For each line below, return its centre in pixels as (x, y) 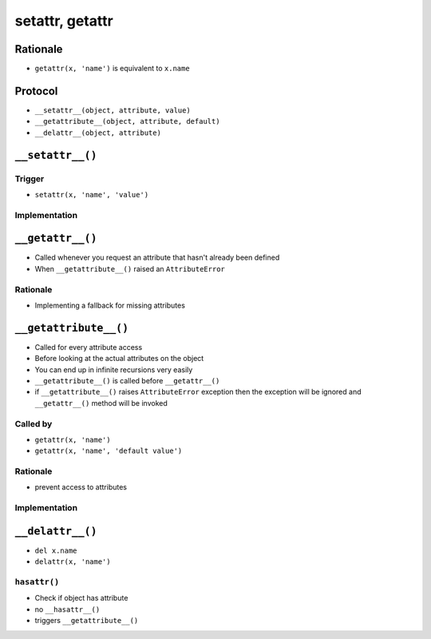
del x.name (56, 550)
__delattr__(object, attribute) (98, 133)
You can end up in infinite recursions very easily (114, 369)
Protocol (36, 91)
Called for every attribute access (89, 347)
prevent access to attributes (81, 487)
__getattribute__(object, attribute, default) (127, 121)
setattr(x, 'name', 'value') (92, 194)
